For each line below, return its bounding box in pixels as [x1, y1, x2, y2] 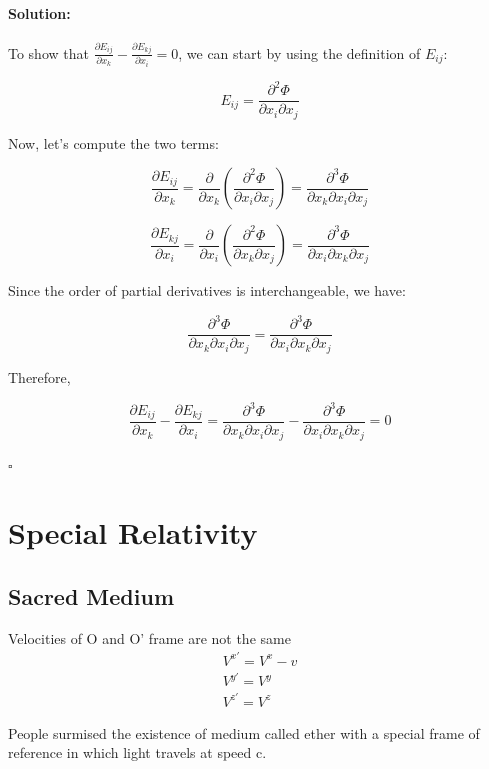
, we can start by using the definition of [178, 42, 421, 63]
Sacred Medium [8, 580, 175, 611]
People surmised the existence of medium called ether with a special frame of [8, 722, 480, 743]
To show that [8, 42, 89, 63]
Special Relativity [8, 512, 258, 553]
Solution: [8, 2, 71, 23]
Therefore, [8, 366, 71, 387]
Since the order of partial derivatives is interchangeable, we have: [8, 280, 406, 301]
